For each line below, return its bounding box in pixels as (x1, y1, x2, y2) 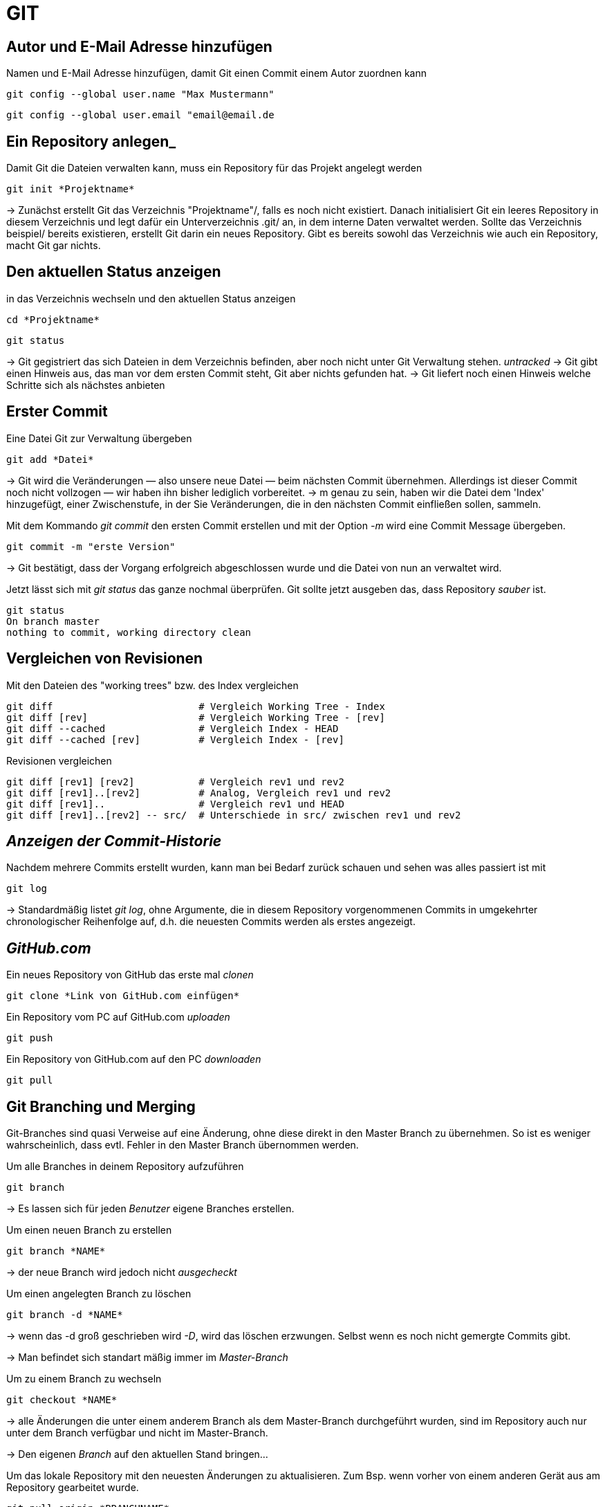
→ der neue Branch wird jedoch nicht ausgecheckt (6, 1266, 237, 1279)
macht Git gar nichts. (6, 239, 101, 252)
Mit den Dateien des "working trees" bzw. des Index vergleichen (6, 679, 299, 691)
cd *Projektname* (6, 313, 100, 325)
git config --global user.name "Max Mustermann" (6, 89, 274, 100)
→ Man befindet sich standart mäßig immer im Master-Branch (6, 1351, 288, 1364)
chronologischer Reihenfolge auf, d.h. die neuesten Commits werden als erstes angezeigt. (6, 915, 416, 928)
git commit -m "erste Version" (6, 540, 176, 552)
